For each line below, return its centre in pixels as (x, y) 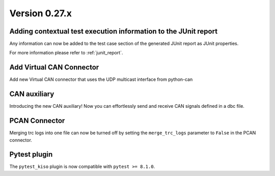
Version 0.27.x (41, 13)
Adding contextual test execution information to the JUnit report (114, 31)
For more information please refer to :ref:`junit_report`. (66, 53)
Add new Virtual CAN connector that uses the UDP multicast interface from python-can (101, 79)
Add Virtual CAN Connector (54, 67)
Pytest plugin (31, 154)
